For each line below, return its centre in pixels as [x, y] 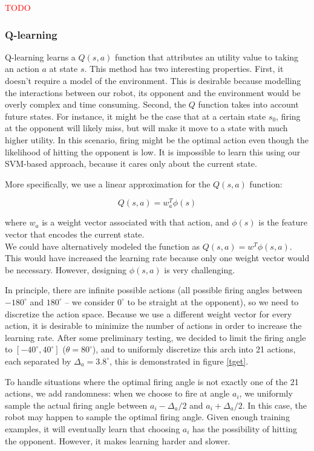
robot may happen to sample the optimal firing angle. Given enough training [147, 417]
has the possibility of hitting [245, 428]
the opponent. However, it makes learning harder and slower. [118, 440]
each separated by [38, 361]
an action [22, 69]
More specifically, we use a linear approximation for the [108, 183]
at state [64, 69]
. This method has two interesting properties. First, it [184, 69]
